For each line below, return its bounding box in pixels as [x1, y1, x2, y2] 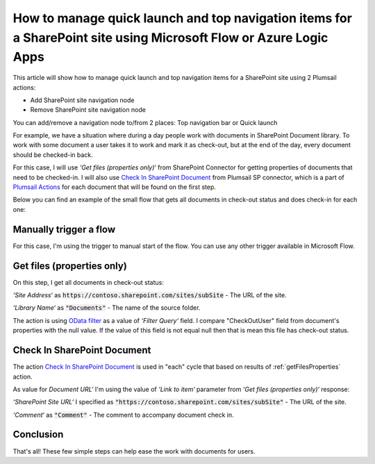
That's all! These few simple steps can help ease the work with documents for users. [12, 447, 256, 455]
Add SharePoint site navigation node [30, 96, 135, 104]
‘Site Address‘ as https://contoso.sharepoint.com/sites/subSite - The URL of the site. [12, 291, 287, 299]
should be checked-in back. [12, 150, 93, 159]
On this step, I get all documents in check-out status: [12, 278, 165, 286]
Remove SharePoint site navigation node [30, 106, 146, 114]
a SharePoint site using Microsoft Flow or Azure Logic [12, 30, 328, 45]
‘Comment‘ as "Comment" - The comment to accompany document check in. [12, 411, 234, 419]
